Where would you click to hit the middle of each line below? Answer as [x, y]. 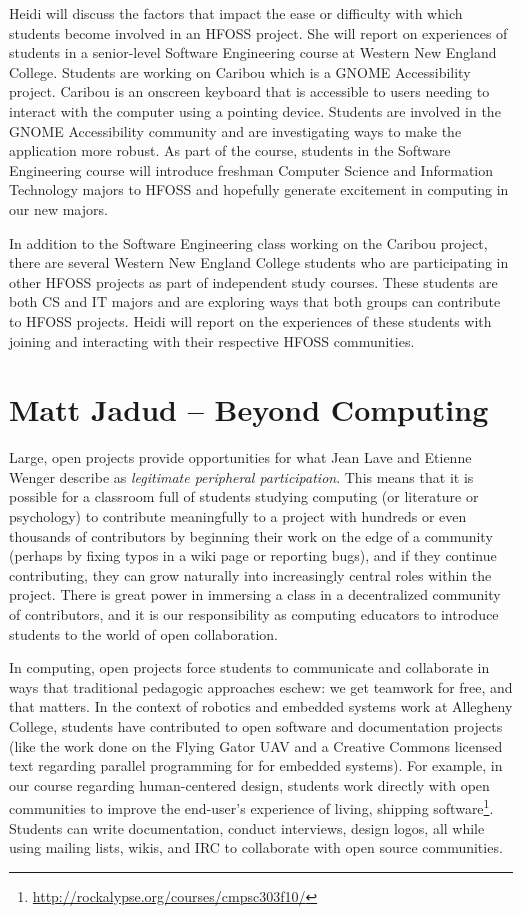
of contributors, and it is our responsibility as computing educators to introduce [254, 613]
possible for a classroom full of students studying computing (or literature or [244, 496]
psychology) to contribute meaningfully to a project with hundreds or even [238, 516]
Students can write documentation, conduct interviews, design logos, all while [247, 827]
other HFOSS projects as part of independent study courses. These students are [253, 281]
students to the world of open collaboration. [143, 633]
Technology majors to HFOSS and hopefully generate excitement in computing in [259, 189]
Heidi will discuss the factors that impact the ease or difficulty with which [236, 13]
